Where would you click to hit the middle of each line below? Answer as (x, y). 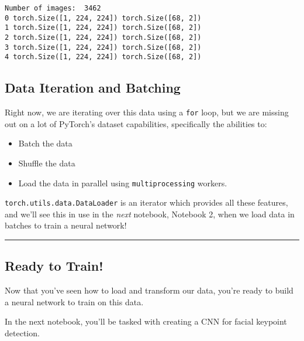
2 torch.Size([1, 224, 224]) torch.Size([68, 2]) (103, 37)
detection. (22, 333)
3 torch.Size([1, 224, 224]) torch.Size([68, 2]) (103, 47)
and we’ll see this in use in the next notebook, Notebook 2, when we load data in (150, 214)
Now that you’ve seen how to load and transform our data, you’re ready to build (149, 290)
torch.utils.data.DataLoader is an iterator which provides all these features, (146, 202)
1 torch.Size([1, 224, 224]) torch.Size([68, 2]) (103, 28)
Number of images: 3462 (53, 8)
